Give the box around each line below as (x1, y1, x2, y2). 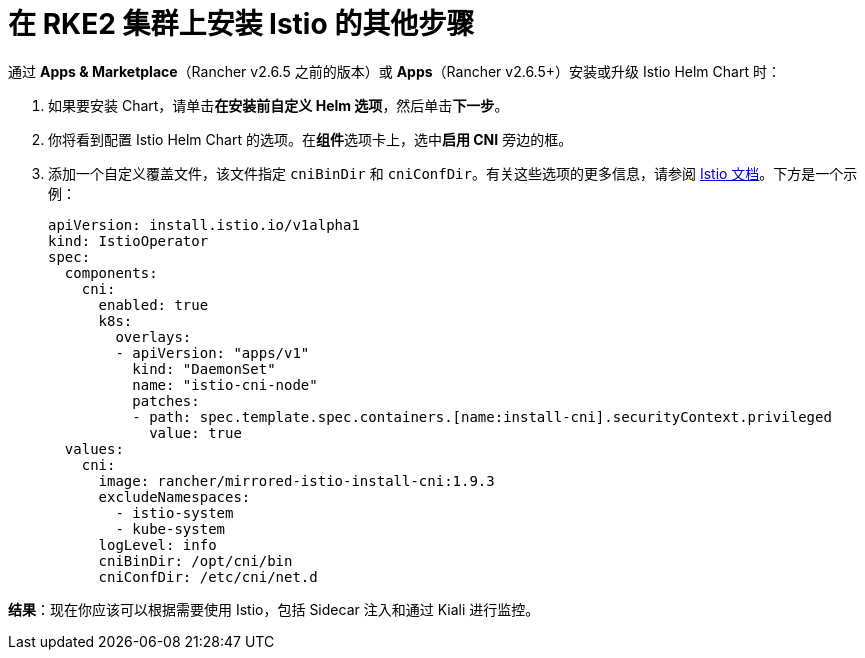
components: (64, 264, 158, 281)
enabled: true (98, 296, 209, 313)
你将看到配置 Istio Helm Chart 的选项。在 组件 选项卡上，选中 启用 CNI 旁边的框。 (48, 130, 573, 148)
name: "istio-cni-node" (132, 376, 318, 393)
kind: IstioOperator (48, 232, 209, 249)
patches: (132, 392, 200, 409)
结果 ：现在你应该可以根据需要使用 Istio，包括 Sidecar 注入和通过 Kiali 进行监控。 (8, 600, 540, 618)
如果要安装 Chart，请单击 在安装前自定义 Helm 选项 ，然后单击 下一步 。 (48, 96, 509, 114)
